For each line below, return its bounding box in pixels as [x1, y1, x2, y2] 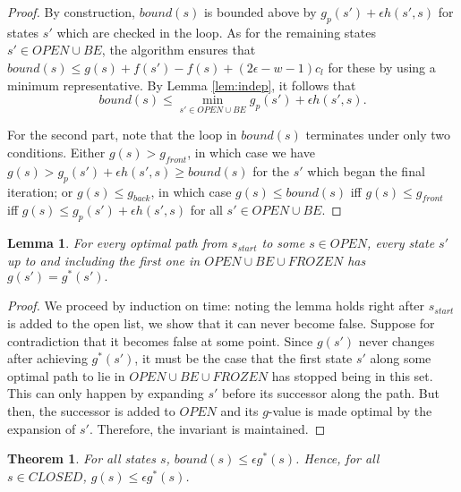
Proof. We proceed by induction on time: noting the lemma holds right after [7, 296, 425, 315]
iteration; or [7, 182, 73, 200]
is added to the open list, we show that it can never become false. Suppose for [7, 314, 435, 333]
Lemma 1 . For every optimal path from [7, 233, 227, 252]
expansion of [7, 419, 76, 437]
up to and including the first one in [7, 250, 201, 269]
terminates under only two [305, 125, 451, 144]
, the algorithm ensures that [101, 40, 256, 59]
